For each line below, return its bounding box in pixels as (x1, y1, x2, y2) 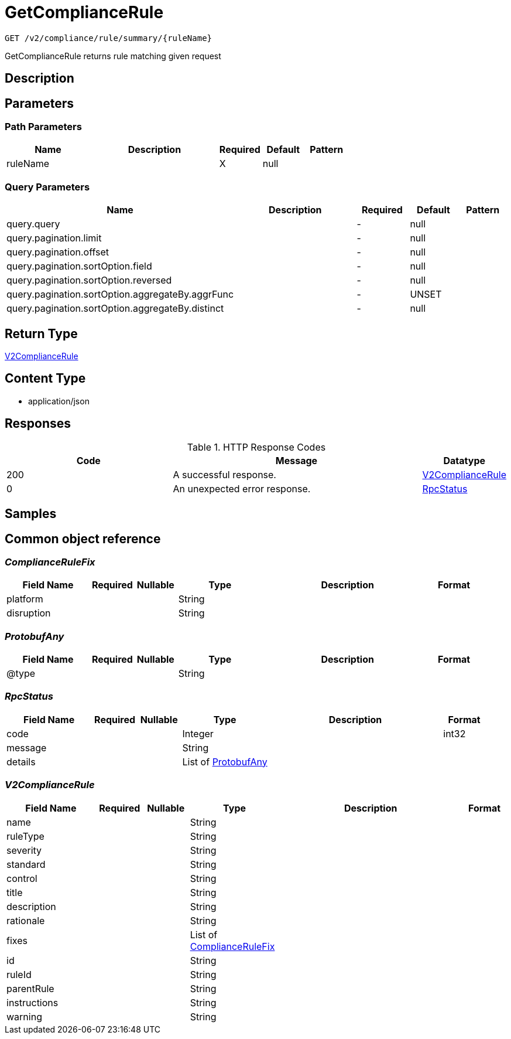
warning (6, 1010, 42, 1023)
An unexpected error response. (173, 482, 311, 495)
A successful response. (173, 468, 276, 481)
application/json (28, 396, 90, 406)
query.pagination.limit (6, 232, 102, 244)
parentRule (6, 982, 54, 994)
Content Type (5, 371, 86, 386)
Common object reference (5, 531, 161, 546)
